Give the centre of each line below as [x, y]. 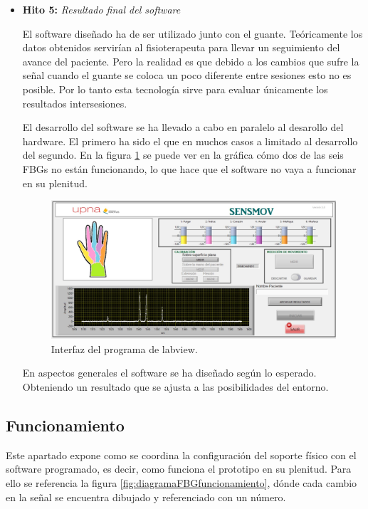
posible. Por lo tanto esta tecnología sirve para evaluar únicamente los [175, 89]
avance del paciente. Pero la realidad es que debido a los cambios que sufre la [191, 61]
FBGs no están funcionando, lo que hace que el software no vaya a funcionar [189, 168]
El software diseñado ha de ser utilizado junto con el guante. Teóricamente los [193, 33]
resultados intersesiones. [75, 103]
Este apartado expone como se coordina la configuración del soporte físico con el [181, 455]
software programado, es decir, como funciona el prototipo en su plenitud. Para [179, 469]
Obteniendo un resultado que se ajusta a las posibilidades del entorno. [175, 386]
